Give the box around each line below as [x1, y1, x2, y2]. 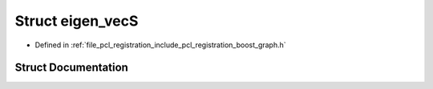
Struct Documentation [14, 61, 128, 75]
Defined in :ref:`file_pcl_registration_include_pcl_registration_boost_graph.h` [34, 40, 286, 50]
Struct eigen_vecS [14, 12, 139, 30]
